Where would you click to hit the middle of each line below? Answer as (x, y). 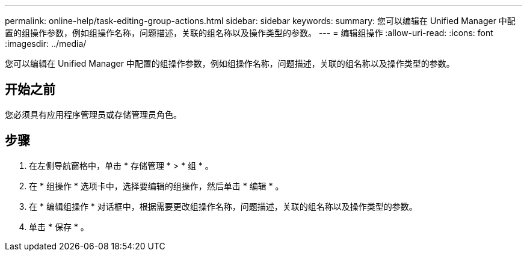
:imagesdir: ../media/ (46, 44)
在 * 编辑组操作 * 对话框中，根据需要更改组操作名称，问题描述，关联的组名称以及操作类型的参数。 (223, 206)
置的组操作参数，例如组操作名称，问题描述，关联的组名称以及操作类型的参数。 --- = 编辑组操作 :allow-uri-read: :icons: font (249, 33)
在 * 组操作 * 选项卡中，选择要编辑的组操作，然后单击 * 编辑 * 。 (156, 186)
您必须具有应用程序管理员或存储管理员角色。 (93, 114)
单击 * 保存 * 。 (59, 227)
